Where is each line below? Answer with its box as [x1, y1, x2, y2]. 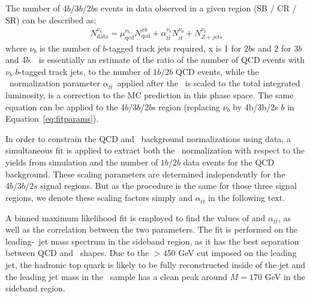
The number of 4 [5, 2, 67, 14]
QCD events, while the [176, 65, 259, 77]
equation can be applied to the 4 [5, 100, 125, 113]
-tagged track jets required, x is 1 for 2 [106, 41, 248, 54]
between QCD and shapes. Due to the [5, 246, 149, 259]
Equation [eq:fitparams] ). [5, 112, 99, 125]
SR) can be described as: [5, 13, 97, 26]
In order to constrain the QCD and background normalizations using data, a [5, 132, 291, 145]
